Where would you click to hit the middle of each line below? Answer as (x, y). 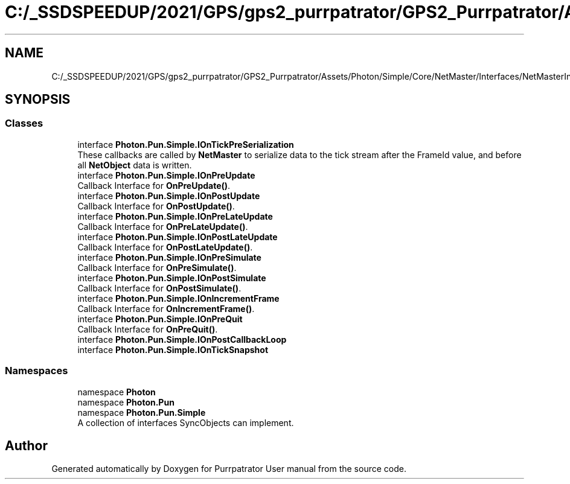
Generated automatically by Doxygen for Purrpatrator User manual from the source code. (229, 469)
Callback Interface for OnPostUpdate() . (156, 206)
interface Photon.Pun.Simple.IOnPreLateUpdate (175, 216)
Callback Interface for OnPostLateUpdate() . (165, 247)
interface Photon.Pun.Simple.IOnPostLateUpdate (178, 237)
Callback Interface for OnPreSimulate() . (157, 267)
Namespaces (37, 371)
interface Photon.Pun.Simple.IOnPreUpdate (166, 175)
